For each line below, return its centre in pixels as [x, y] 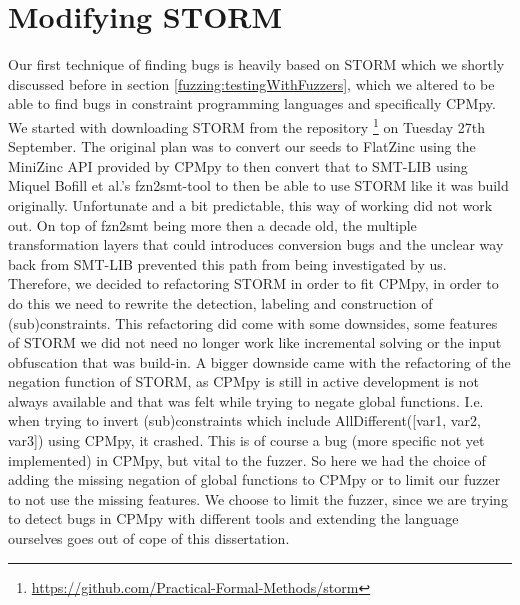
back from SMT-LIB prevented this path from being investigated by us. [227, 263]
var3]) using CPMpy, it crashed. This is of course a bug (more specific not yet [246, 440]
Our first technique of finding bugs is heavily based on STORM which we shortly [256, 64]
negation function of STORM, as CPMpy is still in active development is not [243, 381]
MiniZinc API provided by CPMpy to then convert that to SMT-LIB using [238, 165]
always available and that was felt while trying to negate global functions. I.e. [246, 400]
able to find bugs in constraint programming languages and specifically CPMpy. [252, 103]
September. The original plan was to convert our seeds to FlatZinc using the [242, 146]
